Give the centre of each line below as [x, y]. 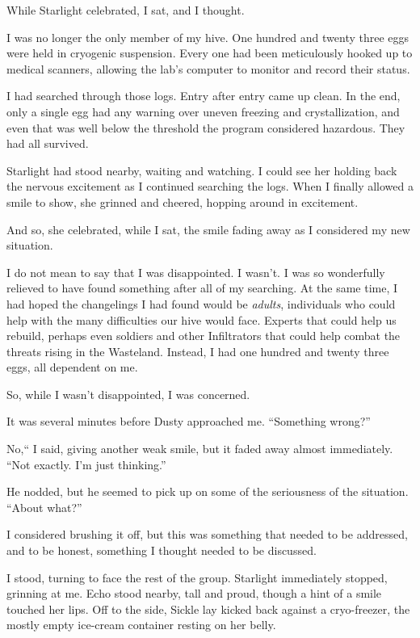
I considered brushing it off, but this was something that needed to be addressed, [207, 534]
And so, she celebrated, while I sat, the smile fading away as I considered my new [208, 229]
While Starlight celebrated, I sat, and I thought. [126, 10]
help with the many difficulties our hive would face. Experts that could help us [202, 319]
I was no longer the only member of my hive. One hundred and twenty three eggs [208, 37]
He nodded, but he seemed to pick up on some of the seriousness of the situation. [208, 491]
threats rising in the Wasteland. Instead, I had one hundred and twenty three [198, 351]
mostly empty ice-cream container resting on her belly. [141, 625]
